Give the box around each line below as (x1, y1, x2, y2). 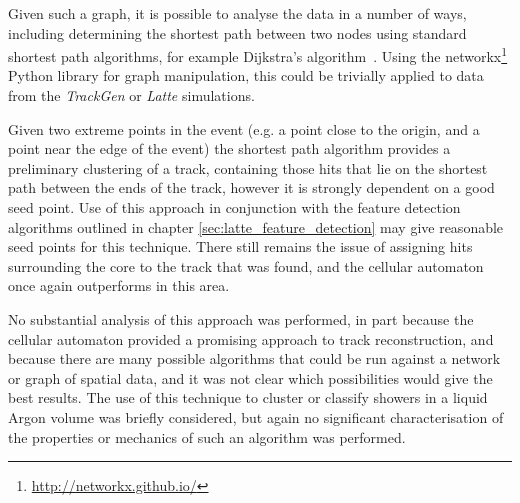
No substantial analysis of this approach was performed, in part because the (8, 308, 474, 329)
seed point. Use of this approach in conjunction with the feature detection (8, 197, 461, 217)
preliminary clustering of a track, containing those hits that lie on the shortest (8, 157, 488, 178)
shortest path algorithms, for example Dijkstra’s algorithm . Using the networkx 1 (8, 43, 508, 66)
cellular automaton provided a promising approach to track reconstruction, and (8, 328, 494, 349)
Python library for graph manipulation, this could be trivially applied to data (8, 65, 484, 86)
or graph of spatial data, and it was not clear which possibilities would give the (8, 367, 493, 388)
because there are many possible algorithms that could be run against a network (8, 348, 501, 369)
